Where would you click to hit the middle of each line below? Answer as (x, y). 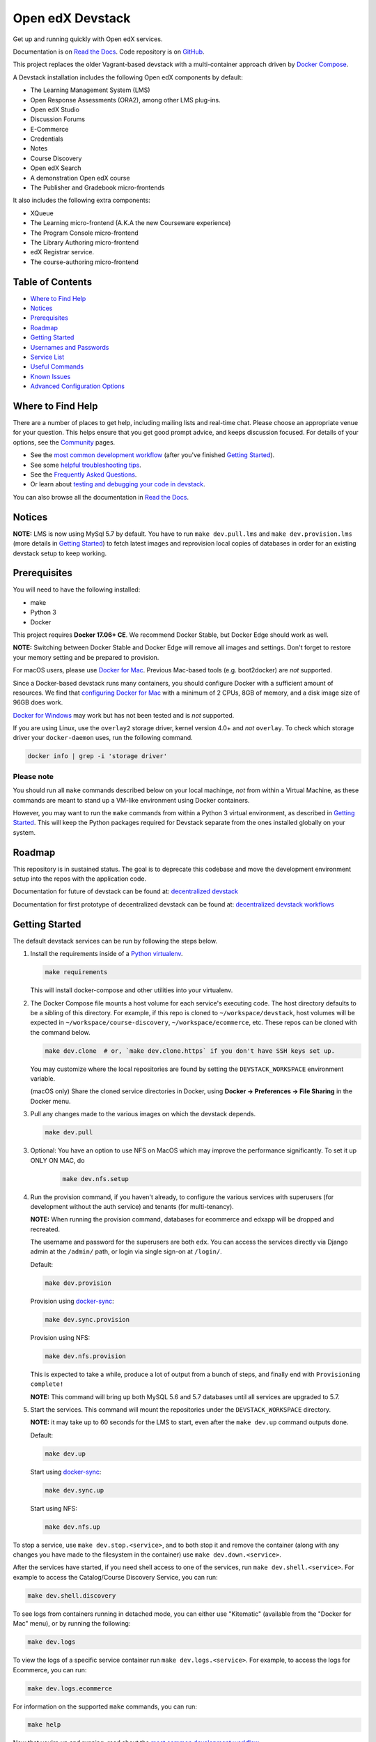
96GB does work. (38, 702)
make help (44, 1725)
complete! (47, 1384)
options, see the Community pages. (64, 442)
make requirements (76, 972)
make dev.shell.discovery (72, 1595)
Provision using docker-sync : (72, 1301)
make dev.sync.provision (87, 1319)
